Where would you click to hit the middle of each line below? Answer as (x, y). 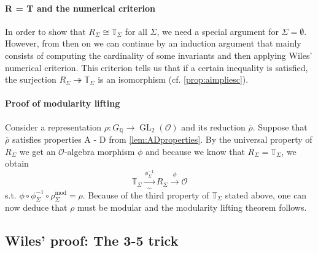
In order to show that (45, 31)
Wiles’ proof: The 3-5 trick (92, 240)
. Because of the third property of (146, 194)
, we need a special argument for (218, 31)
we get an (37, 151)
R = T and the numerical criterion (80, 8)
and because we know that (195, 151)
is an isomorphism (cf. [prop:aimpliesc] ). (173, 79)
